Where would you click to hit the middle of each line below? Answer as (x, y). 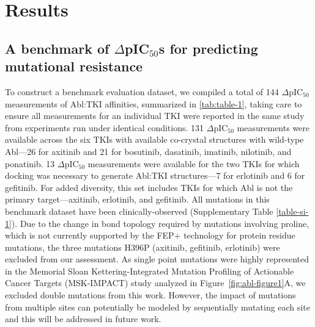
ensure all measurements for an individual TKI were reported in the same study (155, 116)
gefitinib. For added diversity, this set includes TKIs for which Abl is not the (149, 187)
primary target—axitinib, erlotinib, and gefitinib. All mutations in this (137, 199)
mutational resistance (74, 66)
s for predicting (208, 48)
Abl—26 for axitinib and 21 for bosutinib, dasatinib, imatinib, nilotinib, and (148, 151)
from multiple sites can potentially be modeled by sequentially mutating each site (157, 307)
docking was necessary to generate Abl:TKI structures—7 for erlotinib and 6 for (155, 175)
